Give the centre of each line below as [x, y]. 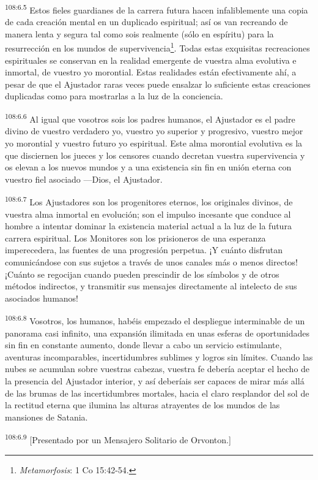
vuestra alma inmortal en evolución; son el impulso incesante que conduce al [148, 214]
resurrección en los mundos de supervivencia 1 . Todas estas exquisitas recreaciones [157, 47]
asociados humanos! [42, 298]
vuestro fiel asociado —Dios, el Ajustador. [84, 179]
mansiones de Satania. [46, 417]
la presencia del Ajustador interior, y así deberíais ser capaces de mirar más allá [155, 380]
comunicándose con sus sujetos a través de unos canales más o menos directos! [151, 261]
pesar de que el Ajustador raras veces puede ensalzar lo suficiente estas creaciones [158, 84]
